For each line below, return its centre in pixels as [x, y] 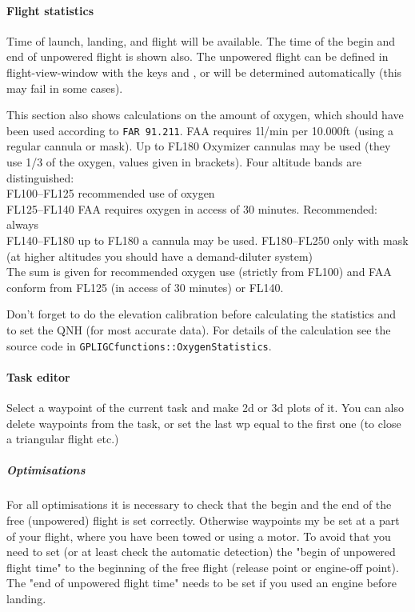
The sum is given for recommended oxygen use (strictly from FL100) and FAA [199, 272]
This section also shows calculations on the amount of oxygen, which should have [205, 115]
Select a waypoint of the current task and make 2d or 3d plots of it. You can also [205, 407]
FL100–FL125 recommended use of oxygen [111, 193]
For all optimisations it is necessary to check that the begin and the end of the [199, 504]
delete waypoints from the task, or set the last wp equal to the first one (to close [204, 423]
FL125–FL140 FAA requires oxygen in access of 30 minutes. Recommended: [192, 208]
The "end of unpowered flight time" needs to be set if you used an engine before [202, 583]
